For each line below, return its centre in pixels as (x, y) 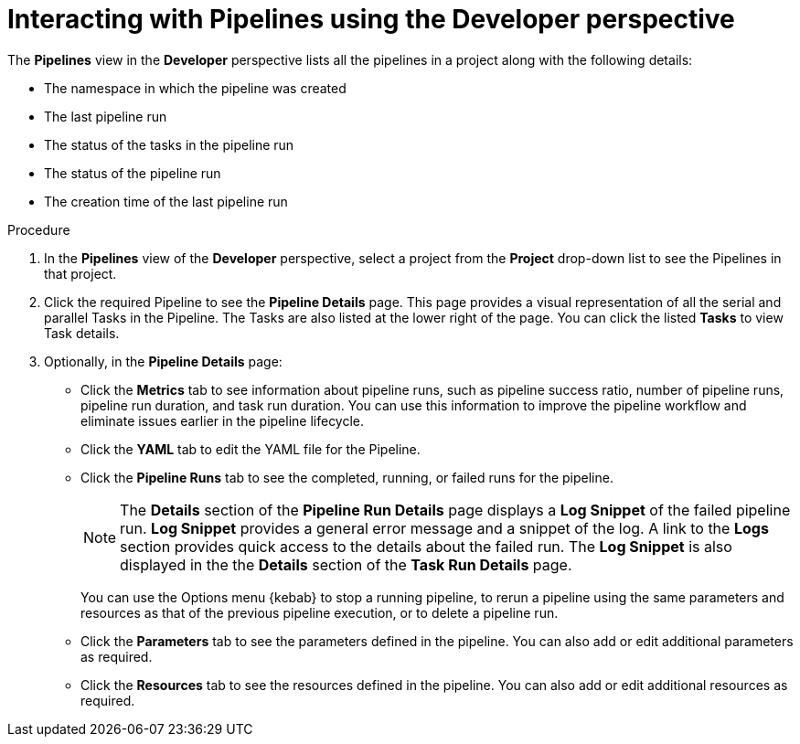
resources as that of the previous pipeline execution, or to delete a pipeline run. (320, 612)
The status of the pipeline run (133, 173)
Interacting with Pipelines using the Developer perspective (371, 19)
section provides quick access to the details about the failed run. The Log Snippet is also (426, 546)
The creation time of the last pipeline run (166, 201)
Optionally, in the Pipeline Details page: (163, 361)
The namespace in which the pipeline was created (195, 88)
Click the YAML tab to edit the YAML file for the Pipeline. (251, 449)
